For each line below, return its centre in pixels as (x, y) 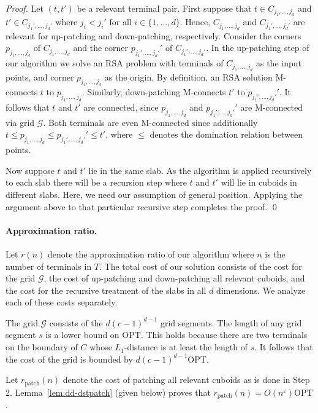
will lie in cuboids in (259, 182)
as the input (278, 63)
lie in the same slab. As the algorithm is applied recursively (200, 170)
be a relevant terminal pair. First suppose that (164, 8)
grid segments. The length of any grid (231, 322)
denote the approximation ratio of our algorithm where (151, 254)
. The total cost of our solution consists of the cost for (201, 266)
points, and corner (40, 77)
